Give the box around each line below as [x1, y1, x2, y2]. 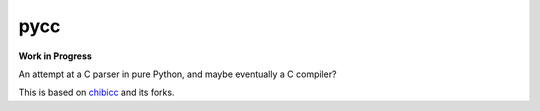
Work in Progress [18, 50, 92, 62]
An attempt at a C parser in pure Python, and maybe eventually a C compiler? [18, 68, 337, 80]
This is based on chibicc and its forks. [18, 86, 175, 99]
